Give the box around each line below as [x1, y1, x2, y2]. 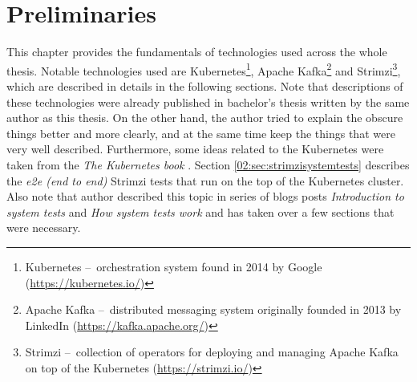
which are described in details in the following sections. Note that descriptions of [6, 77, 403, 94]
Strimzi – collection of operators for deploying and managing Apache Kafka [25, 343, 399, 360]
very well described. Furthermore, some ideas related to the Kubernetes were [6, 140, 384, 157]
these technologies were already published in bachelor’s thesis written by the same [6, 93, 410, 110]
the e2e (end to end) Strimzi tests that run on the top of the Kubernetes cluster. [6, 172, 404, 189]
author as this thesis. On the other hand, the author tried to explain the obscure [6, 109, 403, 126]
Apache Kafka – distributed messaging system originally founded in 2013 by [25, 301, 402, 318]
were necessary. [6, 219, 81, 236]
